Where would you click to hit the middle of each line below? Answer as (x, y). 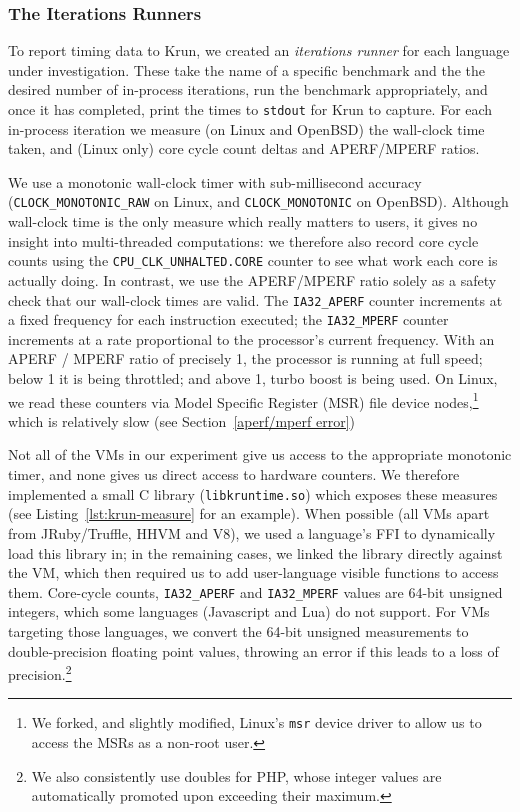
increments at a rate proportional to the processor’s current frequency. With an (251, 338)
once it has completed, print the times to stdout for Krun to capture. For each (250, 109)
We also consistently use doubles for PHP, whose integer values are (236, 775)
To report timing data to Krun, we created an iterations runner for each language (259, 50)
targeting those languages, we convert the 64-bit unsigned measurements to (238, 630)
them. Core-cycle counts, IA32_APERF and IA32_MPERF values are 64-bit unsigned (255, 591)
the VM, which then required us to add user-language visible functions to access (253, 572)
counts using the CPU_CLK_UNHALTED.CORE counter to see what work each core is (253, 260)
